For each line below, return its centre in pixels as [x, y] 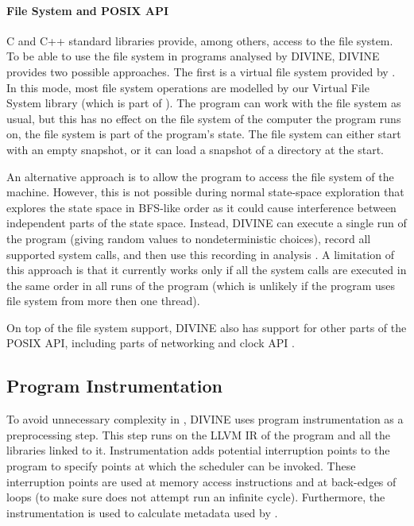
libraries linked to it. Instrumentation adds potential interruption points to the [198, 450]
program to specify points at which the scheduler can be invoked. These [181, 466]
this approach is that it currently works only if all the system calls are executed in [207, 270]
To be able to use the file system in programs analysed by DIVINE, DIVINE [193, 56]
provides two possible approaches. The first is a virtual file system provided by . [201, 71]
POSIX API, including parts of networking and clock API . [151, 343]
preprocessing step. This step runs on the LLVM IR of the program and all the [199, 434]
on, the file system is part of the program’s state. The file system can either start [204, 134]
